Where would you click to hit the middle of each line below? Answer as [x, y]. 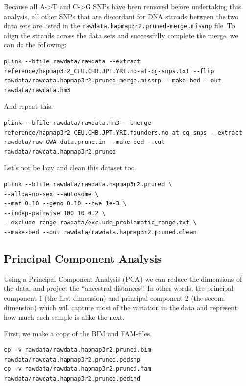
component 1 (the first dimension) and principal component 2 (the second [115, 297]
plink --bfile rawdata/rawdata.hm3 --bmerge [78, 123]
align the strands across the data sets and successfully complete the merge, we [121, 35]
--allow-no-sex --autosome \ [51, 194]
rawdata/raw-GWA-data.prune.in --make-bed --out [85, 142]
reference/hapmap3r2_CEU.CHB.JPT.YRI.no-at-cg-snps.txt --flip [109, 71]
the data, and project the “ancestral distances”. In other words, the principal [119, 288]
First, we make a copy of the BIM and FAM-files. [78, 333]
